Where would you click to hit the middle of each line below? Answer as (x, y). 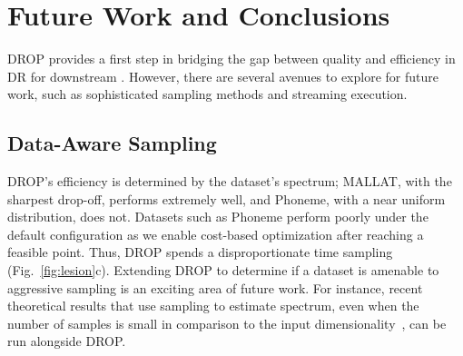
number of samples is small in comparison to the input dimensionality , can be (227, 323)
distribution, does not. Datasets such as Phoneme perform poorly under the (218, 217)
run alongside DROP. (67, 341)
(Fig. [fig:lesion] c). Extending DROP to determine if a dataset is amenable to (223, 270)
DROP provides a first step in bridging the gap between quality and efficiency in (231, 59)
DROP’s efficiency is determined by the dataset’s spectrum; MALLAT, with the (230, 181)
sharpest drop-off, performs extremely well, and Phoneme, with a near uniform (227, 198)
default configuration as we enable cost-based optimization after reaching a (216, 234)
